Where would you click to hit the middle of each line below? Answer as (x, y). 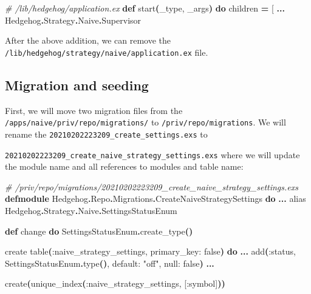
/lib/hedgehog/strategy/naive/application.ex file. (107, 52)
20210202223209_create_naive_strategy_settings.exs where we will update (152, 154)
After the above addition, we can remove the (88, 40)
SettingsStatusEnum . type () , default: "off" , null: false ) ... (110, 263)
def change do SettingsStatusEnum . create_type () (99, 231)
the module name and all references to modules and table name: (124, 166)
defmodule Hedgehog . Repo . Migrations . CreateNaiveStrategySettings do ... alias (155, 199)
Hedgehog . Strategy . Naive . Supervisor (73, 20)
